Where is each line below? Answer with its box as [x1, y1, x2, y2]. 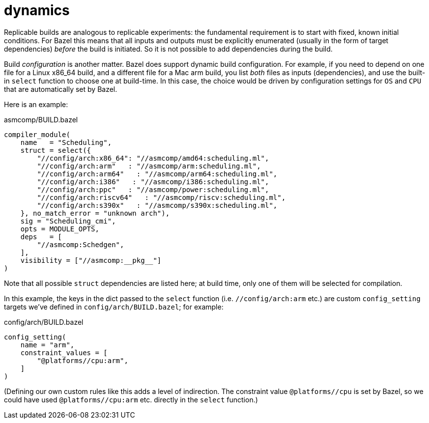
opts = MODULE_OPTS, [20, 225, 99, 233]
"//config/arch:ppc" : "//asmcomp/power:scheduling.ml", [37, 185, 269, 194]
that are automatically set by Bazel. [4, 85, 117, 93]
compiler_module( [4, 130, 70, 139]
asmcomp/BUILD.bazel [4, 115, 78, 124]
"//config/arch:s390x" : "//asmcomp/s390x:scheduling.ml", [37, 201, 278, 209]
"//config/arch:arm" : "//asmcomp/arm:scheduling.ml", [37, 162, 261, 170]
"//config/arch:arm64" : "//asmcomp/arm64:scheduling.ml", [37, 169, 278, 178]
